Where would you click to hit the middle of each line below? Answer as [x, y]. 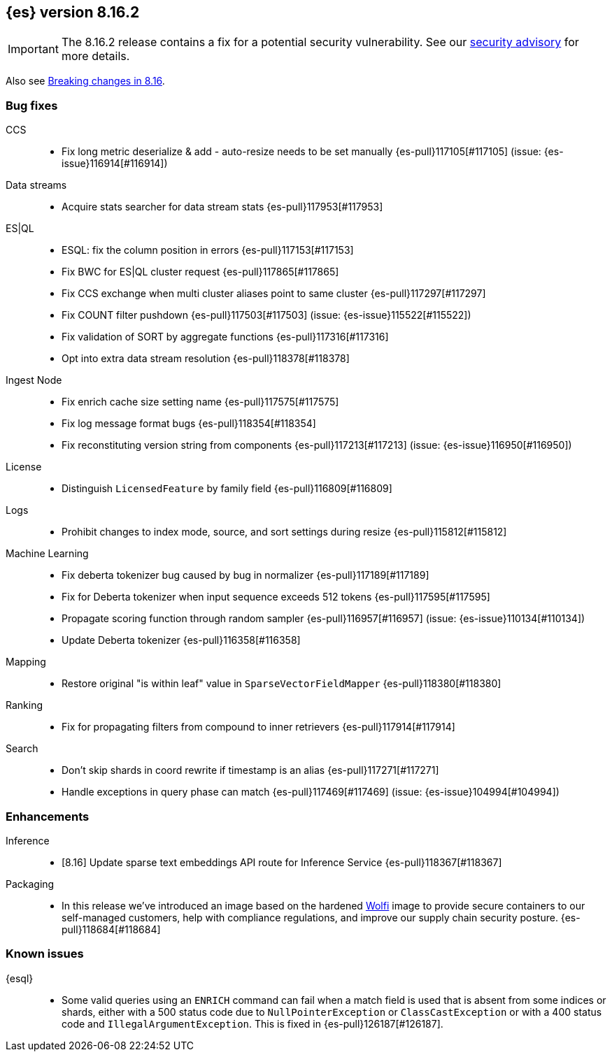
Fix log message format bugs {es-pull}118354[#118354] [189, 424]
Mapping [26, 662]
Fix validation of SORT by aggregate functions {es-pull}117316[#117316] [225, 337]
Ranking [24, 705]
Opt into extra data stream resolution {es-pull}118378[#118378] [206, 359]
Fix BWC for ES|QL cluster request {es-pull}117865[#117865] [200, 272]
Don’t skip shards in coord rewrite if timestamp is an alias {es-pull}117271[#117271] [250, 770]
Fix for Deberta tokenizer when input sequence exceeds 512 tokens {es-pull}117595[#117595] [276, 597]
